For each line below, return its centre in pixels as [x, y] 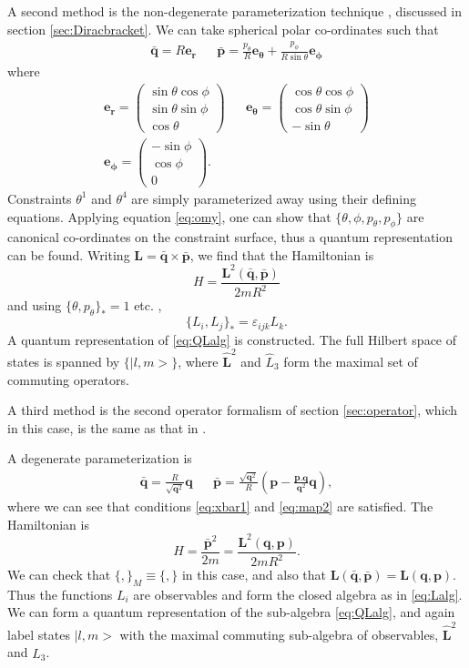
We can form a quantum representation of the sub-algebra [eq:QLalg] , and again [231, 612]
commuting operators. [68, 379]
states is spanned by [64, 361]
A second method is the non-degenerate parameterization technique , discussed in [235, 11]
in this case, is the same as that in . [107, 427]
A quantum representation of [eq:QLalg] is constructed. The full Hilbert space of [232, 339]
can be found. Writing [69, 254]
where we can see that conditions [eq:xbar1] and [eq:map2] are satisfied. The [220, 506]
